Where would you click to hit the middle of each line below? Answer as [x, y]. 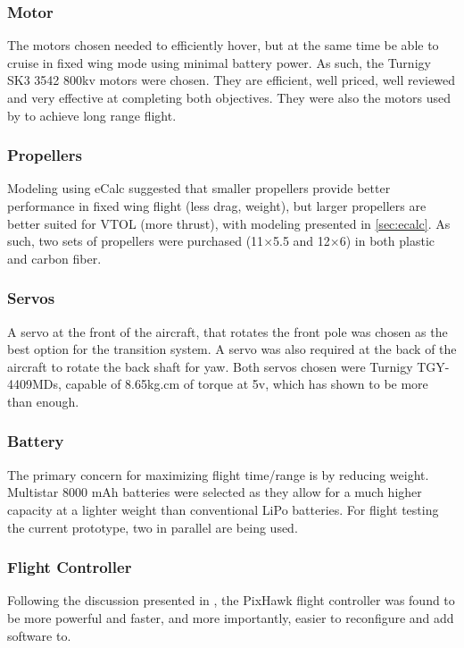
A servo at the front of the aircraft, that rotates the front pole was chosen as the [228, 331]
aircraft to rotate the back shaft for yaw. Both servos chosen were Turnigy [210, 366]
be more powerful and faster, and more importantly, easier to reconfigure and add [231, 617]
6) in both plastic [387, 241]
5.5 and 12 [302, 241]
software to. [39, 635]
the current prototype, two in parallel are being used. [153, 527]
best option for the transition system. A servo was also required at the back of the [232, 349]
